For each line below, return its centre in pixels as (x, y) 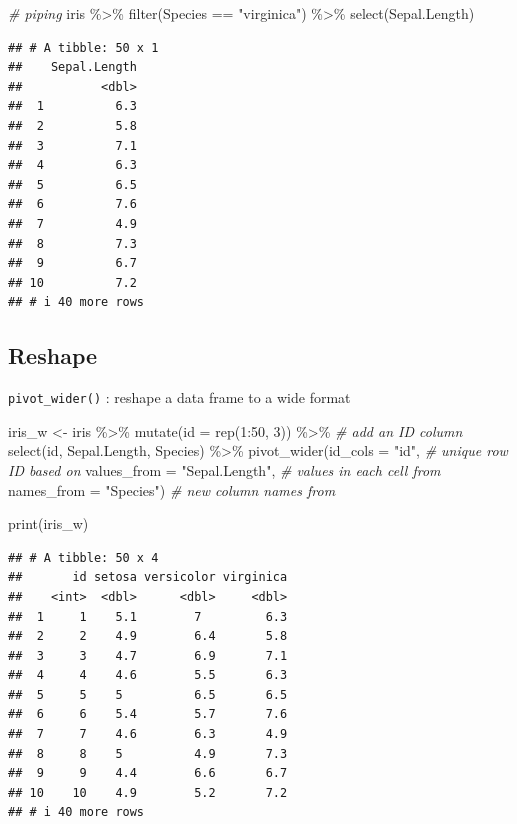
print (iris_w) (48, 523)
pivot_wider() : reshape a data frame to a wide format (179, 397)
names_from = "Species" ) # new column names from (172, 489)
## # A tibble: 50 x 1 (83, 47)
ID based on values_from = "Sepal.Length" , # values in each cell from (224, 469)
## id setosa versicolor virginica (148, 577)
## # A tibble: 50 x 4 (83, 557)
